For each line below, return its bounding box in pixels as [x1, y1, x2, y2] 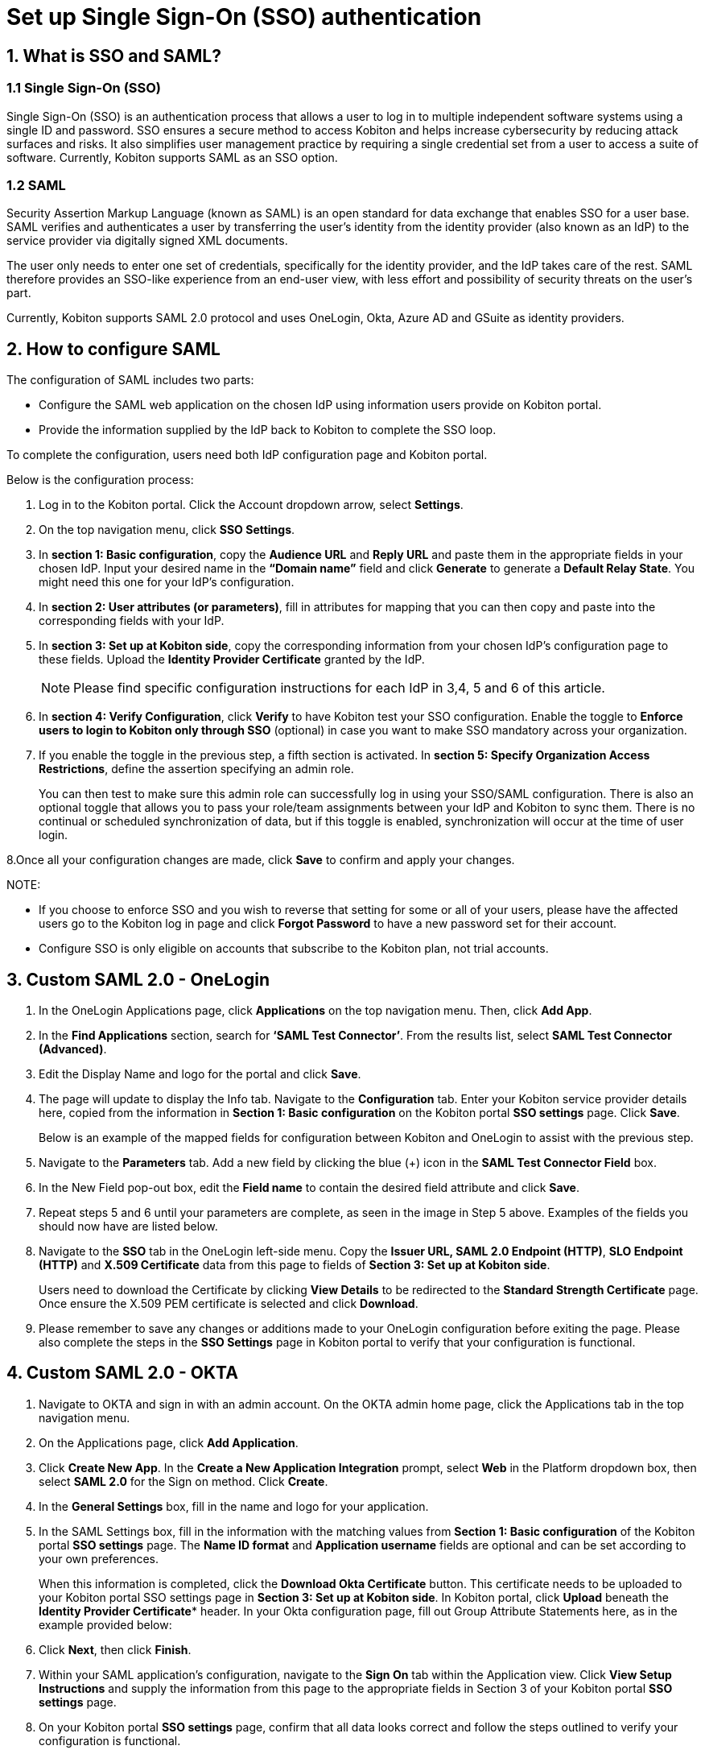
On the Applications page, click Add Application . [39, 1435, 299, 1450]
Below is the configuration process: [6, 473, 194, 487]
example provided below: [39, 1617, 172, 1632]
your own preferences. [39, 1551, 159, 1566]
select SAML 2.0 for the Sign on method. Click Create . [39, 1474, 328, 1488]
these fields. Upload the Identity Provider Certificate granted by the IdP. [39, 652, 425, 667]
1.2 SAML [6, 176, 66, 193]
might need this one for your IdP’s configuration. [39, 575, 295, 589]
